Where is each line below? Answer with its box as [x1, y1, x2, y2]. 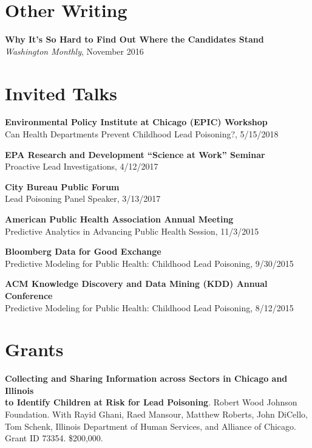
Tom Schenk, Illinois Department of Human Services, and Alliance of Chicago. [5, 419, 296, 432]
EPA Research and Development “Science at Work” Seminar [5, 148, 265, 160]
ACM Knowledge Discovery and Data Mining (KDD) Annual [5, 277, 268, 290]
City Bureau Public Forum [5, 180, 120, 193]
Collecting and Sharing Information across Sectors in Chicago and [5, 372, 288, 385]
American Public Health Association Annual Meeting [5, 213, 234, 225]
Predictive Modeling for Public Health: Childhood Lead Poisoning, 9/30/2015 [5, 257, 294, 269]
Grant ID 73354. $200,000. [5, 432, 103, 444]
